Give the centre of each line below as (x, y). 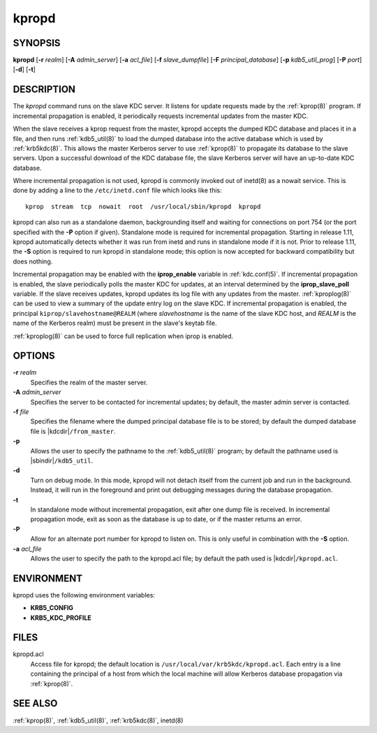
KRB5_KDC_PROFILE (61, 618)
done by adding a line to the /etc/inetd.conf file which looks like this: (118, 190)
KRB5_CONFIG (52, 608)
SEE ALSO (35, 703)
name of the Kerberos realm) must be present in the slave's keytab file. (115, 323)
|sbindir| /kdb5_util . (62, 460)
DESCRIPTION (44, 90)
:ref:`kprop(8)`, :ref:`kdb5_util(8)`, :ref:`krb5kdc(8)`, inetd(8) (98, 720)
